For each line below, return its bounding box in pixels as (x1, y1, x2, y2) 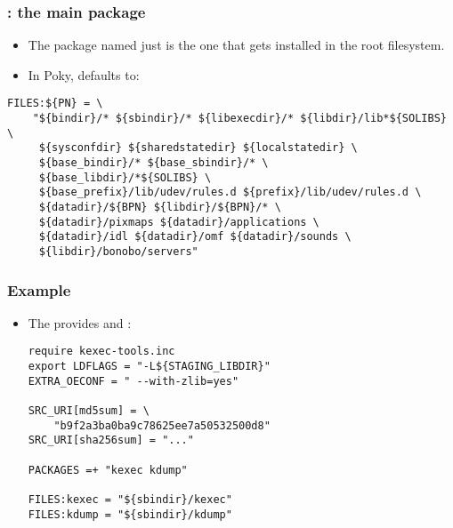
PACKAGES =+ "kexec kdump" (28, 463, 188, 476)
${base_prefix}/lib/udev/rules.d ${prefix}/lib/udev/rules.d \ (38, 186, 422, 199)
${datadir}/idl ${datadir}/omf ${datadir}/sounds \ (38, 230, 352, 244)
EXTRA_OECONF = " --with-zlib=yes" (28, 374, 239, 388)
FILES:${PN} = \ (7, 97, 103, 110)
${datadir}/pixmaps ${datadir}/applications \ (38, 215, 320, 228)
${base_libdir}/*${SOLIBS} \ (38, 171, 212, 184)
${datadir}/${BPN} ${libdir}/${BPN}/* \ (38, 201, 281, 213)
